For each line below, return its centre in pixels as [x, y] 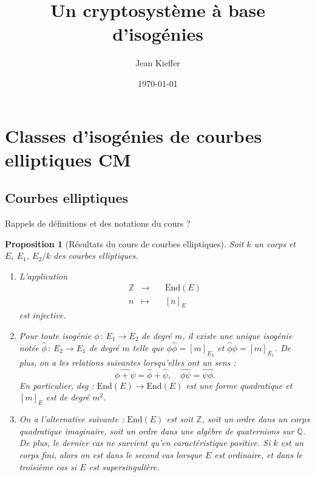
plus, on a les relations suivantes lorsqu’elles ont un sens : [127, 362]
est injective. [42, 315]
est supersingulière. [124, 466]
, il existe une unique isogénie [237, 335]
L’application [43, 276]
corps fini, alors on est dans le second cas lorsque [110, 454]
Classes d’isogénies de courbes [134, 135]
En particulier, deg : [56, 385]
